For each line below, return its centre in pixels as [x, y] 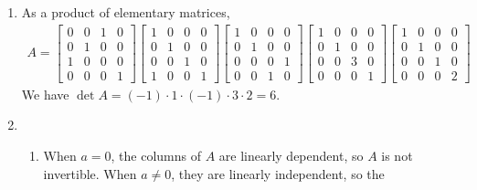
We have [45, 94]
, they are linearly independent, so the [278, 173]
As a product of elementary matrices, [126, 12]
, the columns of [156, 155]
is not [397, 155]
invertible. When [90, 173]
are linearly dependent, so [291, 155]
